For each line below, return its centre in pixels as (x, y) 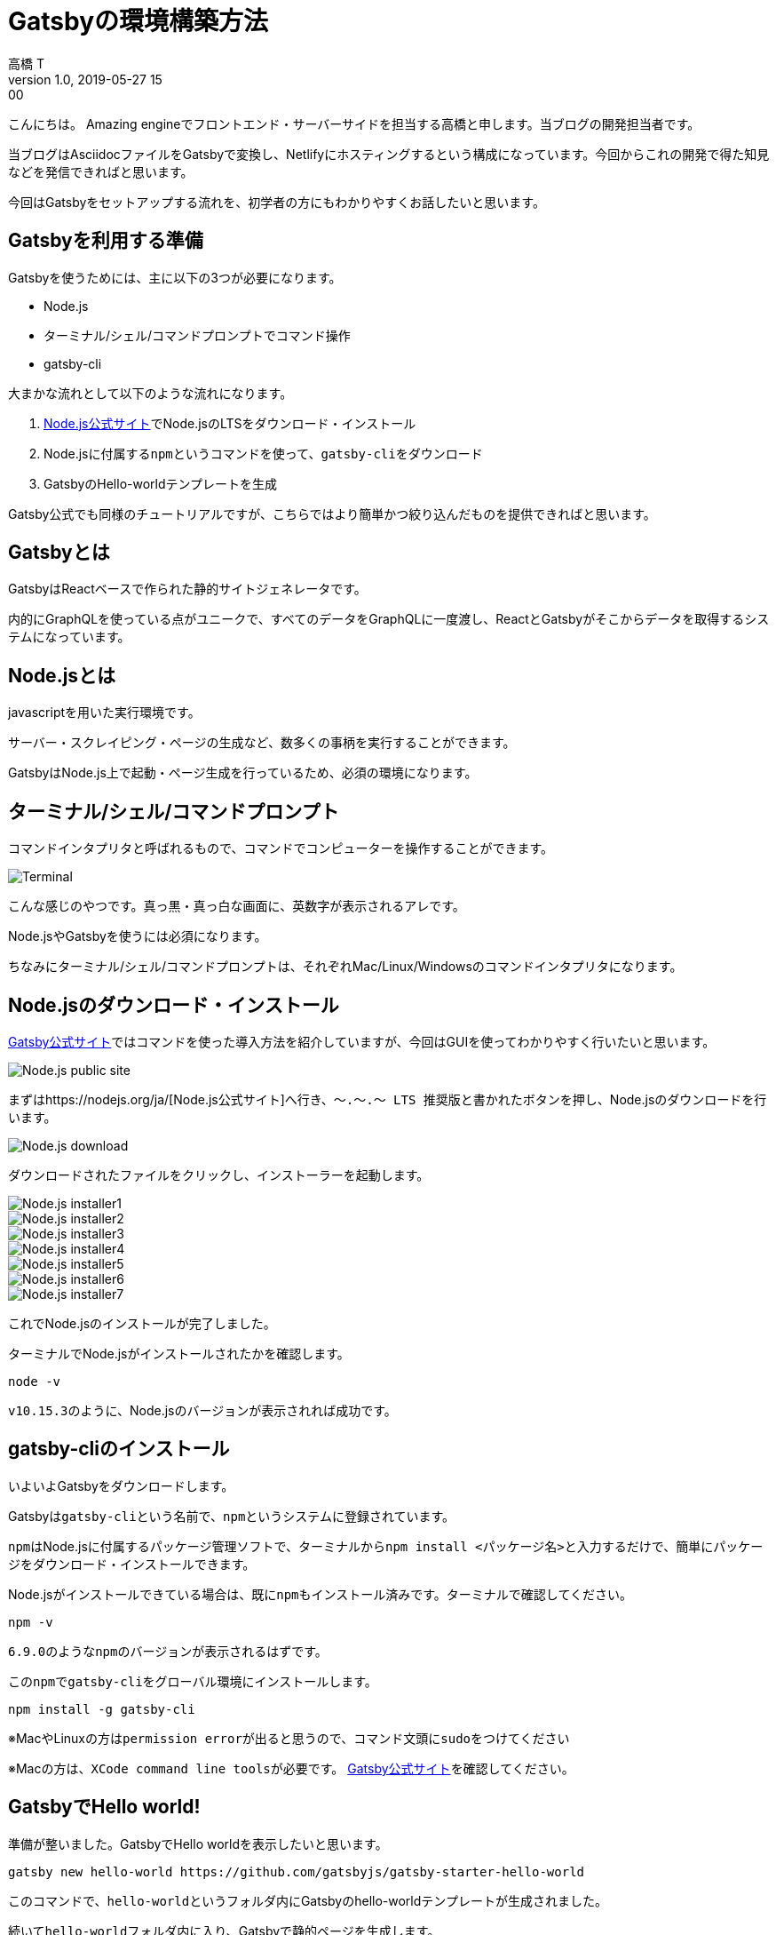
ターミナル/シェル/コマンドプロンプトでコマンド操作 (197, 335)
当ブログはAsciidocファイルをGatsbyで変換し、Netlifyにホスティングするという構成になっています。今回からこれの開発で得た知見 (389, 154)
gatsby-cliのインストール (119, 1449)
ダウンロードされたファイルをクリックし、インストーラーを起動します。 (219, 1175)
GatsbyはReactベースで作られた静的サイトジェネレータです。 (187, 589)
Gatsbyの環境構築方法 (139, 21)
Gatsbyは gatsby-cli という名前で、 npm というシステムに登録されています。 (232, 1516)
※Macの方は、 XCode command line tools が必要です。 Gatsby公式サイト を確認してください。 (291, 1768)
